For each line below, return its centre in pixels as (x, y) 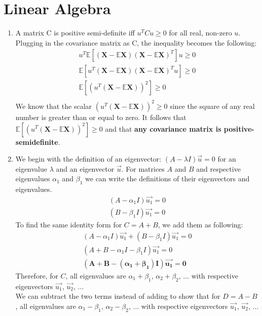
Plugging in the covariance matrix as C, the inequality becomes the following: (136, 42)
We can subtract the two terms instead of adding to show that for (118, 296)
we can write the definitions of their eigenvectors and (167, 179)
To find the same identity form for (69, 224)
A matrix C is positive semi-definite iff (75, 33)
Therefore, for (37, 275)
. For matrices (143, 168)
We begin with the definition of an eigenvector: (88, 159)
